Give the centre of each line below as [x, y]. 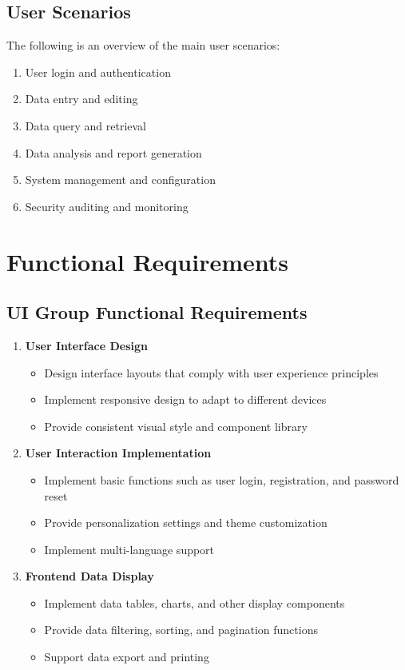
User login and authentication [98, 72]
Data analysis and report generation [113, 152]
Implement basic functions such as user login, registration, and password [222, 479]
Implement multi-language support [129, 549]
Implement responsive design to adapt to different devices [185, 399]
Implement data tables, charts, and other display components [195, 602]
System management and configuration [120, 179]
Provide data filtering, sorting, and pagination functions [181, 630]
